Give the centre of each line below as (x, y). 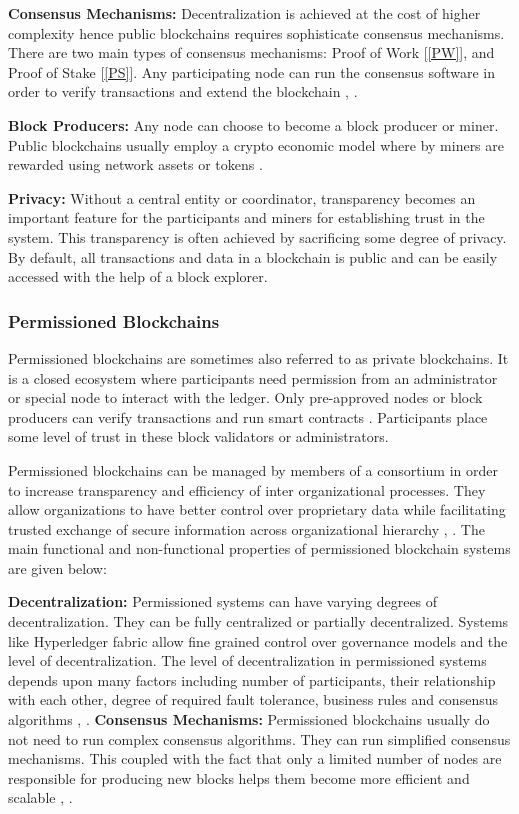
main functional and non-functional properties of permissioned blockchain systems (259, 548)
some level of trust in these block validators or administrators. (198, 436)
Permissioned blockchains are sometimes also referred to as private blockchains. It (258, 357)
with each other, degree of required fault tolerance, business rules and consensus (253, 699)
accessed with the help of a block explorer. (138, 276)
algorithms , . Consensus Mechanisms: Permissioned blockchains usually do (249, 719)
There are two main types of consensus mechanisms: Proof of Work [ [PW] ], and (251, 52)
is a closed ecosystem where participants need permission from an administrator (253, 377)
